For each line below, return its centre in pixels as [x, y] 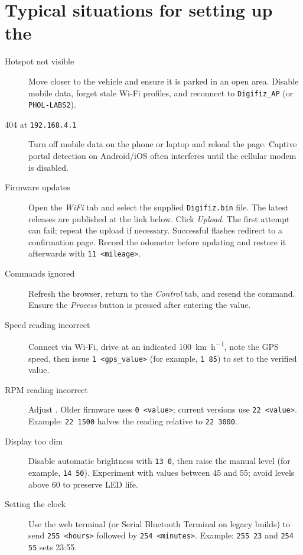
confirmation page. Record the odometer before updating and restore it [157, 241]
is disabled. [48, 167]
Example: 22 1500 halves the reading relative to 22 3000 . [133, 421]
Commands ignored [40, 273]
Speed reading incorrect [48, 324]
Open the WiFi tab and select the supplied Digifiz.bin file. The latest [159, 207]
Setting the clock [35, 504]
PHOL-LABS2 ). [52, 104]
